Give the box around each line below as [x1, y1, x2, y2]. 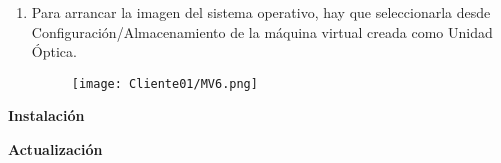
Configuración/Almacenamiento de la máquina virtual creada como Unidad [31, 21, 493, 42]
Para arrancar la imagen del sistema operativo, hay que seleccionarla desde [31, 2, 491, 22]
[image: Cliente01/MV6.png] [71, 76, 258, 91]
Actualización [8, 139, 103, 160]
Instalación [8, 105, 85, 126]
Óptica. [31, 41, 77, 62]
